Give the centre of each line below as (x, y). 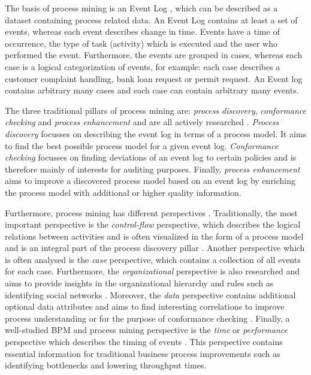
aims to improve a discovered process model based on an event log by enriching (150, 181)
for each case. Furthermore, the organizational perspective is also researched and (153, 271)
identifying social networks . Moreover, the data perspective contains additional (150, 294)
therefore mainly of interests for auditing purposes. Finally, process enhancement (153, 169)
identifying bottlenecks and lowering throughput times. (106, 365)
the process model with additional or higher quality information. (123, 192)
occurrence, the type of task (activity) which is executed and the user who (141, 43)
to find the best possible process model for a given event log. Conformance (142, 145)
